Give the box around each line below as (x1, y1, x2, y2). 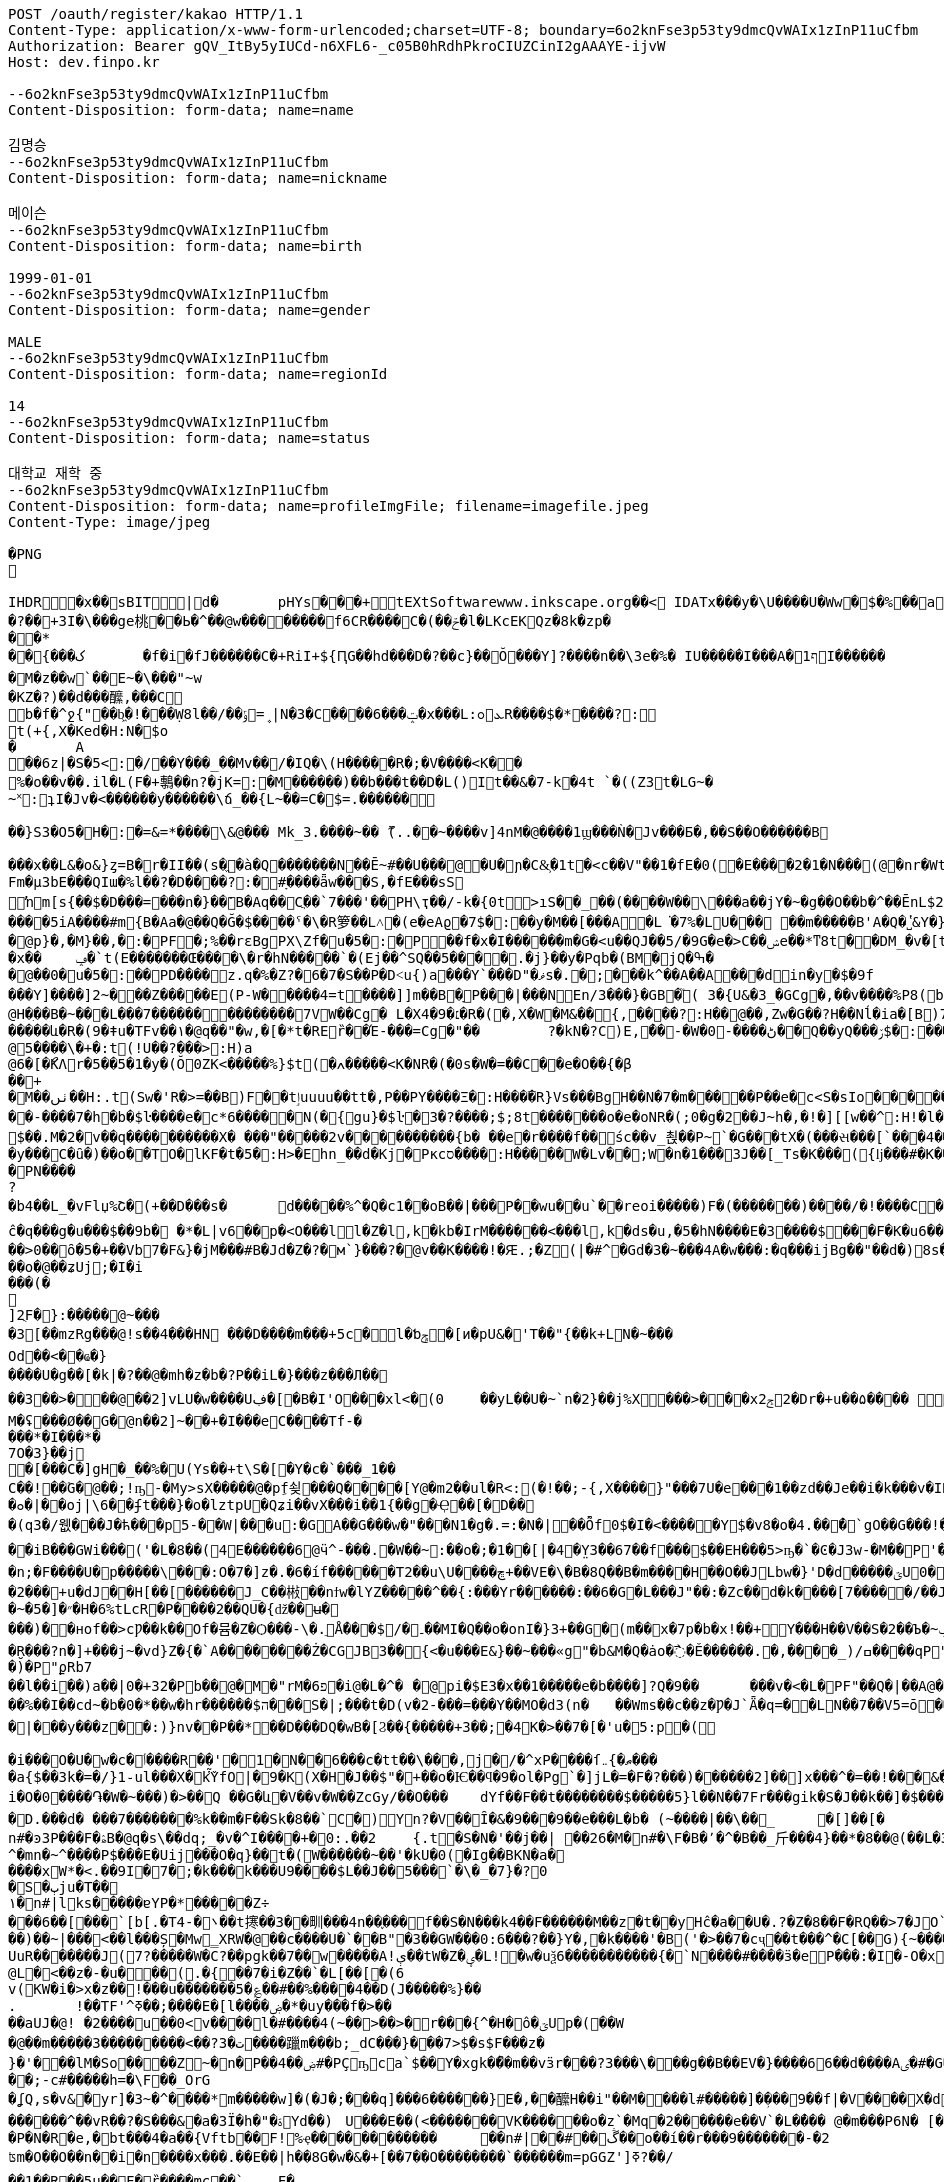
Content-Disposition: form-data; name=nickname (8, 170, 388, 186)
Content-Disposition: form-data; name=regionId (8, 366, 388, 382)
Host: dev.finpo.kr (8, 54, 160, 70)
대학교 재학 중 (8, 465, 103, 481)
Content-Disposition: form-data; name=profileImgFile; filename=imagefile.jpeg (8, 498, 649, 514)
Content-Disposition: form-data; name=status (8, 430, 371, 446)
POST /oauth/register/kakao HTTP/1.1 (8, 6, 304, 22)
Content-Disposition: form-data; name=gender (8, 302, 371, 318)
